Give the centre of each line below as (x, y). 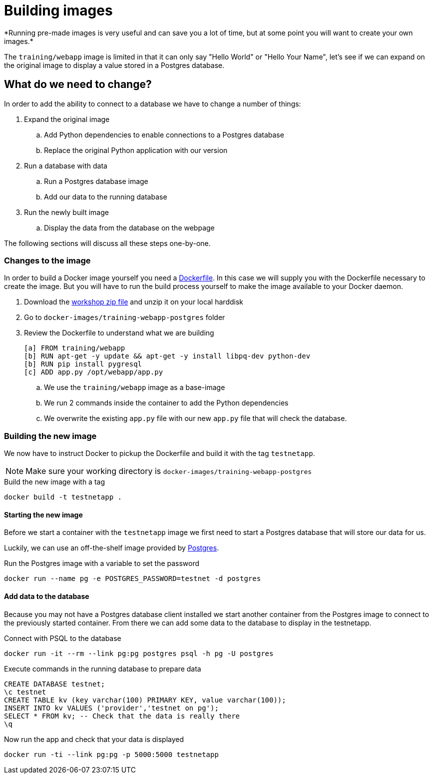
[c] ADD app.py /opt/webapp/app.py (94, 372)
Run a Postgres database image (96, 181)
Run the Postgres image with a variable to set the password (102, 563)
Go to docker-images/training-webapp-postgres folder (125, 317)
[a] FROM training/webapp (75, 348)
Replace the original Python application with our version (136, 150)
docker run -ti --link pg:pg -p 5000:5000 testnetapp (111, 754)
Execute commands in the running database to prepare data (103, 668)
